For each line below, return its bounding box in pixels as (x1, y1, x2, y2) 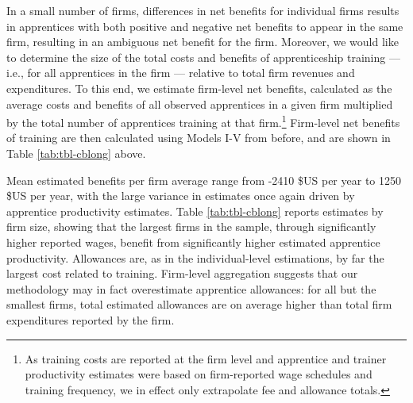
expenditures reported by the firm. (6, 311, 175, 328)
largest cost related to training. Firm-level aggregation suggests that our (6, 265, 358, 282)
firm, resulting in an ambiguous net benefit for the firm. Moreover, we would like (6, 33, 399, 50)
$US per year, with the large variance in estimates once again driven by (6, 187, 355, 204)
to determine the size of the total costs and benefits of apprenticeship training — (6, 48, 400, 65)
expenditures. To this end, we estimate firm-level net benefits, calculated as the (6, 79, 392, 96)
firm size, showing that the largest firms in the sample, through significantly (6, 218, 376, 235)
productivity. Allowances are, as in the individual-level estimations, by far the (6, 249, 384, 266)
